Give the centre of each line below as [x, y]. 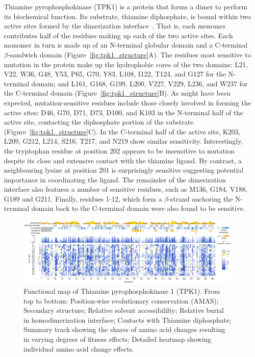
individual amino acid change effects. [79, 348]
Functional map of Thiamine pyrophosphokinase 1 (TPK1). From [122, 291]
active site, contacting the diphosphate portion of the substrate [99, 122]
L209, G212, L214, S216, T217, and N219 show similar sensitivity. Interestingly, [124, 141]
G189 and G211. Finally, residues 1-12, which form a [83, 198]
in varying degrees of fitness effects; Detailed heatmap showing [117, 339]
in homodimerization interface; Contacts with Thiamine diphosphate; [127, 319]
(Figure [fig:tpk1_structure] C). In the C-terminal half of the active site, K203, [122, 131]
